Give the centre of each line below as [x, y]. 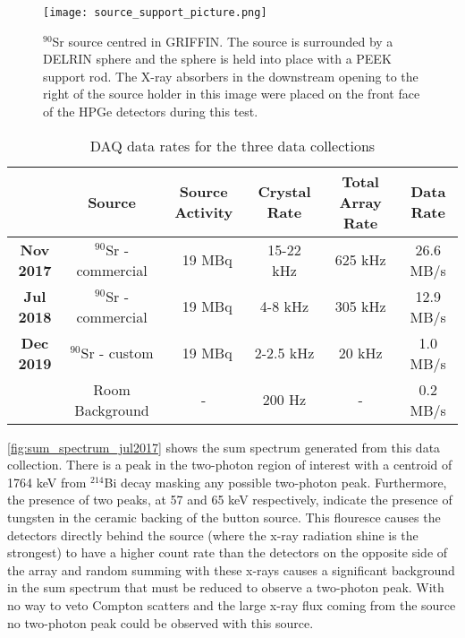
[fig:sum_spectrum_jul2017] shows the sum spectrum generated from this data [224, 447]
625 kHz [360, 260]
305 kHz [360, 306]
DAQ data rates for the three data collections [232, 145]
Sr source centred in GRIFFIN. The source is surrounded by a [223, 41]
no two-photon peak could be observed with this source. [161, 622]
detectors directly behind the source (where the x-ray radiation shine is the [213, 535]
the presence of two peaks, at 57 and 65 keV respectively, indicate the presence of [230, 500]
